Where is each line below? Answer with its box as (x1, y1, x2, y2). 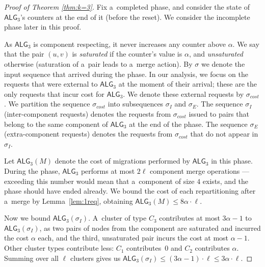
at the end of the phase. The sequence (129, 118, 248, 129)
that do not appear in (190, 128, 258, 139)
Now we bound (4, 212, 50, 223)
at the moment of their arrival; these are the (118, 78, 257, 89)
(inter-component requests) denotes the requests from (4, 108, 171, 119)
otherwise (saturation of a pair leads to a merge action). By (4, 58, 193, 69)
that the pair (4, 48, 44, 59)
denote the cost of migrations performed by (55, 155, 190, 166)
